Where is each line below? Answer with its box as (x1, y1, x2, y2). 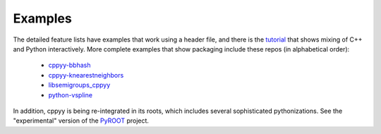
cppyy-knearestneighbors (48, 71, 124, 79)
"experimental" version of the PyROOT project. (13, 116, 150, 125)
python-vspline (48, 90, 93, 99)
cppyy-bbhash (48, 61, 91, 70)
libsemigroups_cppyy (48, 81, 111, 90)
